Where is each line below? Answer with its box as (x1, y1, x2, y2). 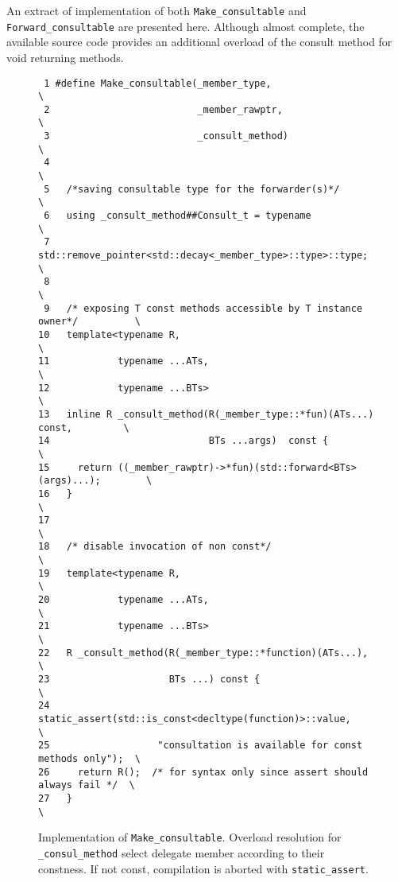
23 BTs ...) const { (38, 674, 261, 686)
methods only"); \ (38, 752, 141, 764)
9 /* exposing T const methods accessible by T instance (44, 302, 363, 314)
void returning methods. (6, 49, 124, 65)
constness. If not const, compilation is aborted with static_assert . (38, 860, 369, 876)
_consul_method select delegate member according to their (38, 844, 325, 861)
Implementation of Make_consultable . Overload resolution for (38, 829, 342, 845)
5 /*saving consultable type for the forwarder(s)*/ (44, 183, 340, 195)
